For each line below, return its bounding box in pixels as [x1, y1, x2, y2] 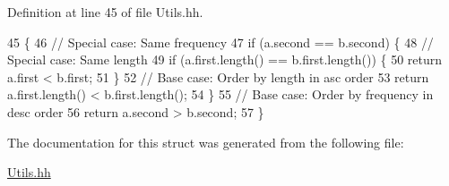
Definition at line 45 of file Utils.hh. [7, 3, 203, 21]
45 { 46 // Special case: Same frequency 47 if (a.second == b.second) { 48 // [7, 32, 434, 51]
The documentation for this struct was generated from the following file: [7, 132, 404, 151]
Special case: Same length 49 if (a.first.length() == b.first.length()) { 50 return [7, 50, 443, 69]
